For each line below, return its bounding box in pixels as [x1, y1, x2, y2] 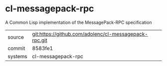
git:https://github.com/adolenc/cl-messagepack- [32, 30, 148, 37]
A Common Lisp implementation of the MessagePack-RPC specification [5, 19, 152, 25]
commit [7, 45, 25, 52]
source [7, 33, 24, 40]
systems [7, 53, 27, 60]
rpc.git [32, 37, 48, 44]
